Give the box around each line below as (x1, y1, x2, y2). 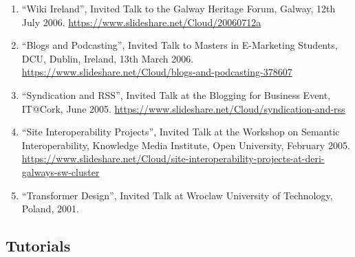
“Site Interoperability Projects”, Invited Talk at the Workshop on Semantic (21, 124, 340, 139)
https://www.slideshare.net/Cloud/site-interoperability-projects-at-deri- (21, 151, 325, 166)
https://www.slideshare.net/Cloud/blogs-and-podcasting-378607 (21, 65, 292, 79)
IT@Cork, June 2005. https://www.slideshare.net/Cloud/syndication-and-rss (21, 101, 345, 115)
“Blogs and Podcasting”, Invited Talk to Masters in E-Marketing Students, (21, 38, 338, 52)
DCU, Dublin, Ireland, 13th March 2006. (21, 51, 194, 65)
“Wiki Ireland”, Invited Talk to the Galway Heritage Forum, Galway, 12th (21, 1, 336, 15)
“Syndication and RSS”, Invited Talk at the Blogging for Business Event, (21, 87, 331, 102)
